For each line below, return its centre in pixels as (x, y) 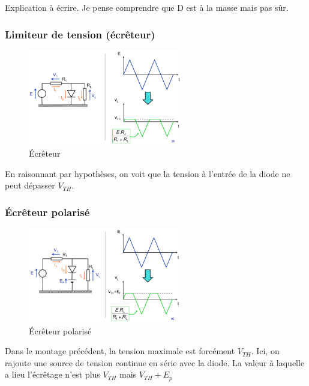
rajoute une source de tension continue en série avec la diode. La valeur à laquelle (155, 362)
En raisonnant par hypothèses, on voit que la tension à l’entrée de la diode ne (148, 173)
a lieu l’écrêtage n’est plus (52, 374)
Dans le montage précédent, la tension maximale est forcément (120, 351)
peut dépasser (30, 185)
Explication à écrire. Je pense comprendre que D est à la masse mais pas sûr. (147, 7)
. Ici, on (265, 351)
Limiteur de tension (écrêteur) (80, 34)
